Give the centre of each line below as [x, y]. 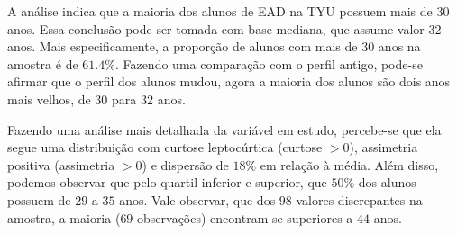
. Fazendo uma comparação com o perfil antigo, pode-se [269, 63]
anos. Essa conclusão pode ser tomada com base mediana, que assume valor [216, 28]
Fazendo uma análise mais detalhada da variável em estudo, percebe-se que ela [224, 129]
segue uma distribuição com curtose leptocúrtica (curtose [165, 147]
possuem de [39, 199]
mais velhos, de [49, 99]
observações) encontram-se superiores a [245, 217]
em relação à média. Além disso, [349, 164]
